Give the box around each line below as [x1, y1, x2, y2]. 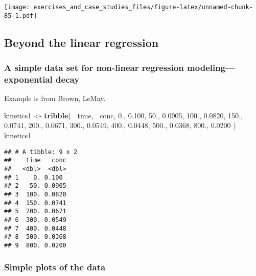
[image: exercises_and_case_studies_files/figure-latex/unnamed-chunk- [4, 4, 253, 11]
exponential [4, 72, 53, 85]
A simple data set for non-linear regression [4, 61, 184, 74]
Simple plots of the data [4, 261, 106, 273]
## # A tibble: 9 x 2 [4, 148, 78, 156]
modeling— [187, 61, 235, 74]
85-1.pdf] [4, 12, 37, 19]
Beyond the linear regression [4, 34, 159, 50]
